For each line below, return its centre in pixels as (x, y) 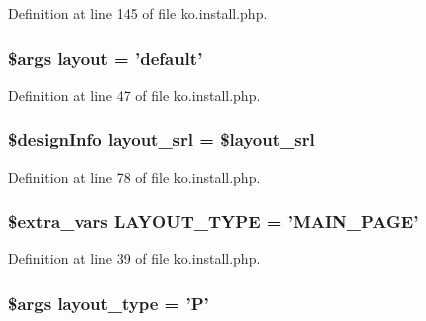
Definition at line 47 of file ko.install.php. (134, 94)
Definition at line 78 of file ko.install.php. (134, 176)
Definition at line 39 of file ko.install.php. (134, 258)
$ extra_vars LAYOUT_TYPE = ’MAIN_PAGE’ (213, 221)
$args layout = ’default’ (105, 57)
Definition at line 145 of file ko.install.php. (138, 13)
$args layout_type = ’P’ (108, 302)
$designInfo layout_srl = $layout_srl (161, 139)
